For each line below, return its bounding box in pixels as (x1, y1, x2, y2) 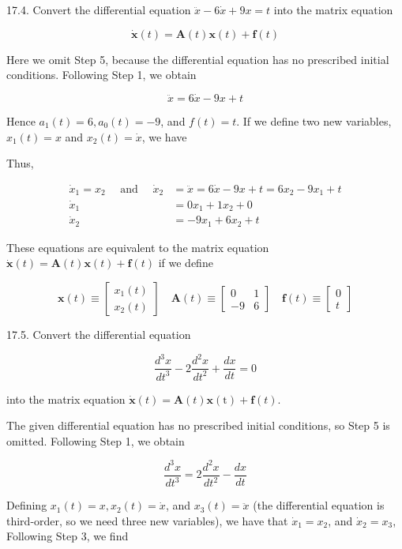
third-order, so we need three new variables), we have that (6, 512, 288, 528)
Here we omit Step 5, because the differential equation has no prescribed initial (6, 51, 389, 67)
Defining (6, 497, 47, 513)
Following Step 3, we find (6, 528, 129, 544)
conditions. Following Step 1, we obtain (6, 66, 197, 83)
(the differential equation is (253, 497, 385, 513)
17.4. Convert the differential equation (6, 2, 191, 17)
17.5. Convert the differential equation (6, 326, 191, 343)
